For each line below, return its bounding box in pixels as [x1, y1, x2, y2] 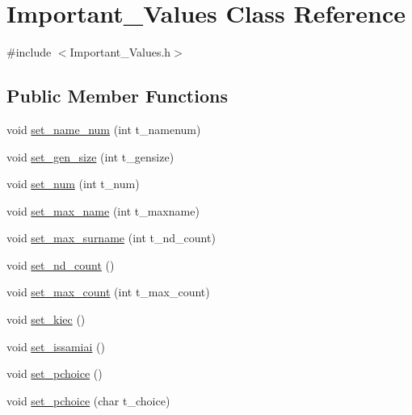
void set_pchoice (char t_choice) [6, 392, 170, 409]
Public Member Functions [6, 83, 228, 108]
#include [6, 44, 52, 61]
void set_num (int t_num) [6, 175, 140, 192]
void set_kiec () [6, 311, 86, 328]
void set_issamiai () [6, 337, 105, 354]
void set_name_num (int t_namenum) [6, 120, 201, 137]
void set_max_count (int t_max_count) [6, 283, 210, 300]
